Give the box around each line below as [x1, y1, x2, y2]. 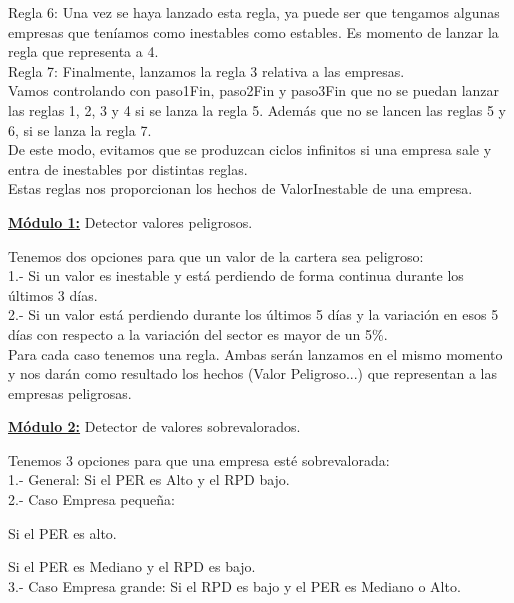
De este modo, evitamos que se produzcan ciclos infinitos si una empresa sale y [8, 139, 492, 160]
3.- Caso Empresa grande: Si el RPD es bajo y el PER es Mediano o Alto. [8, 575, 461, 596]
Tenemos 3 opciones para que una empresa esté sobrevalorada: [8, 449, 390, 470]
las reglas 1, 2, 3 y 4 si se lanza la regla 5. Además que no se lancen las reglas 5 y [8, 99, 507, 120]
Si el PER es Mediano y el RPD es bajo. [8, 556, 256, 577]
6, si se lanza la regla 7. [8, 119, 152, 140]
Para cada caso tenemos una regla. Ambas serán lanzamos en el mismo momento [8, 343, 503, 364]
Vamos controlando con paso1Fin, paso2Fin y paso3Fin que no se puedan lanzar [8, 80, 500, 101]
